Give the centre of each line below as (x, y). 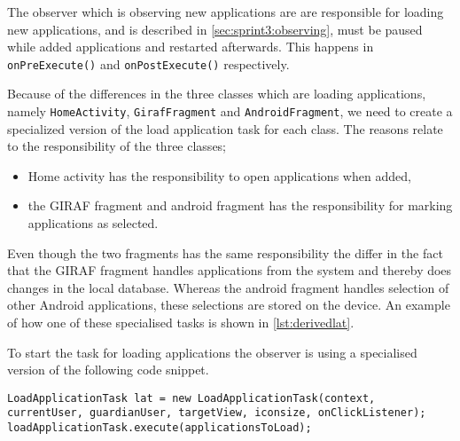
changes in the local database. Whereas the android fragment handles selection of (228, 287)
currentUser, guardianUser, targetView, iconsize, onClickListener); (217, 413)
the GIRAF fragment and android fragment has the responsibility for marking (240, 205)
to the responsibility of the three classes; (117, 146)
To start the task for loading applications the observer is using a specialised (212, 352)
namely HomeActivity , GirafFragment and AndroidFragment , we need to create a (230, 111)
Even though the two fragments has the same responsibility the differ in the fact (225, 252)
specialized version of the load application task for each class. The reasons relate (225, 128)
